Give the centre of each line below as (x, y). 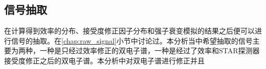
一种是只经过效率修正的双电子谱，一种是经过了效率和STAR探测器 (150, 50)
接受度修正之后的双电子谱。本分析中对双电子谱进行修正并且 (104, 60)
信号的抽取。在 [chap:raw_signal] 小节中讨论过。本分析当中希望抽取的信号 (132, 40)
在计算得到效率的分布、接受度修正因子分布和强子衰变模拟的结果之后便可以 (129, 31)
